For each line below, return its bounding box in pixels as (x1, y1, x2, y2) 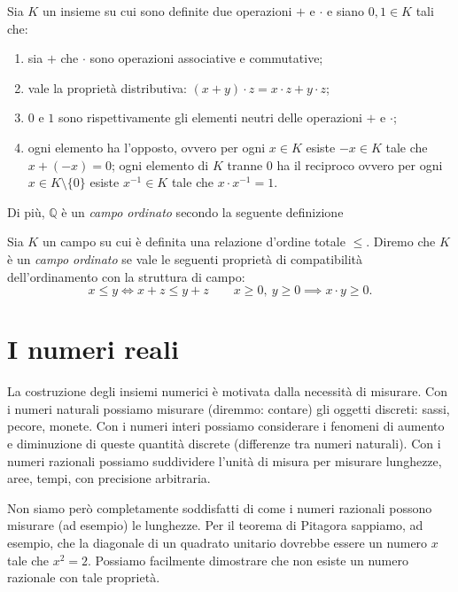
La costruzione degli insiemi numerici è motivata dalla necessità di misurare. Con (7, 382, 447, 401)
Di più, (7, 202, 45, 221)
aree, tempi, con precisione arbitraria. (7, 469, 211, 487)
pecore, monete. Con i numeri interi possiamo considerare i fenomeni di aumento (7, 417, 445, 435)
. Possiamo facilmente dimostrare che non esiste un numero (88, 550, 408, 569)
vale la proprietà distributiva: (27, 78, 187, 97)
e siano (327, 2, 365, 19)
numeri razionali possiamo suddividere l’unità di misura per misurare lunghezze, (7, 451, 442, 470)
